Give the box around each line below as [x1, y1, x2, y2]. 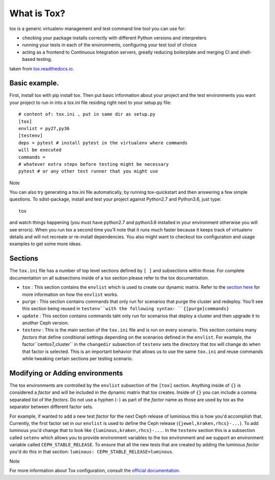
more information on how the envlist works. [22, 291, 119, 297]
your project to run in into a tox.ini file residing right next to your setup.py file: [9, 99, 172, 106]
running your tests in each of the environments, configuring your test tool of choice [22, 42, 197, 48]
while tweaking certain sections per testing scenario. [22, 356, 133, 362]
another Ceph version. [22, 320, 69, 326]
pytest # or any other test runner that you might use [18, 168, 158, 174]
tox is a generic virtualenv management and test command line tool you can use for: [9, 26, 186, 32]
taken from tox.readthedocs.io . [9, 65, 74, 71]
